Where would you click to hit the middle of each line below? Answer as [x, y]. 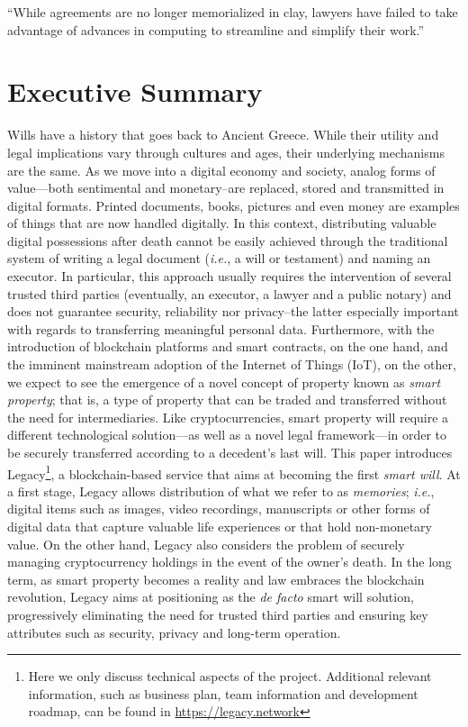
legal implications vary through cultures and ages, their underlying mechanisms [226, 152]
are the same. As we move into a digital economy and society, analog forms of [221, 170]
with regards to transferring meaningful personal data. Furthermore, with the [221, 328]
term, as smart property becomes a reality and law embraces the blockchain [216, 579]
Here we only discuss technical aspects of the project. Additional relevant [230, 676]
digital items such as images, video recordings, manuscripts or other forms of [219, 509]
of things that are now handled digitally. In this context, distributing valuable [222, 223]
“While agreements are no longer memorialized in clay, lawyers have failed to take [233, 12]
